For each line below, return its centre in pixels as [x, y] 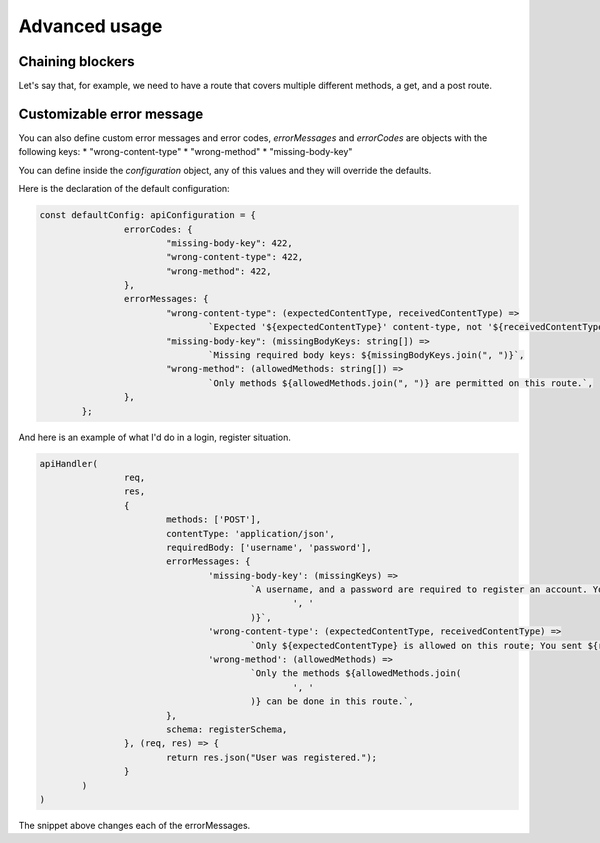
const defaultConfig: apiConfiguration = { [148, 215]
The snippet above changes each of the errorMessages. [134, 825]
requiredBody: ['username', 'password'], [268, 547]
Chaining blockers [76, 61]
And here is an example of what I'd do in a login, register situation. [155, 437]
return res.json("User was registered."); [271, 757]
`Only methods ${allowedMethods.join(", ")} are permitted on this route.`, [401, 383]
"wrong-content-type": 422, [234, 257]
